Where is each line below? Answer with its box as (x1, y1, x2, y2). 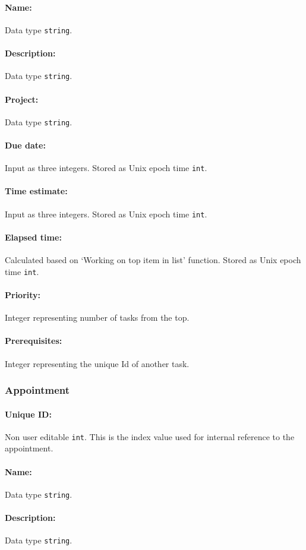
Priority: (5, 288, 41, 301)
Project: (5, 93, 39, 105)
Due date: (5, 138, 46, 151)
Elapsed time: (5, 230, 62, 243)
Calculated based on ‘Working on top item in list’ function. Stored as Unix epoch (5, 254, 301, 266)
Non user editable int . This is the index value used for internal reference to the (5, 430, 295, 442)
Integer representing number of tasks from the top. (5, 311, 190, 324)
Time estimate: (5, 185, 68, 197)
